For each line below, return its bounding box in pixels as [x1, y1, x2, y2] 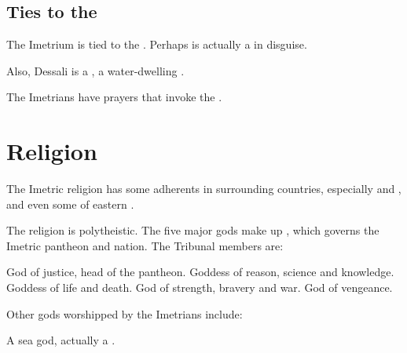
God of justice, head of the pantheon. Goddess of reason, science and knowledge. [6, 264, 394, 280]
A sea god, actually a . [6, 332, 115, 348]
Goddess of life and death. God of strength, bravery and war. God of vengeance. [6, 279, 393, 296]
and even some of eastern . [6, 195, 134, 212]
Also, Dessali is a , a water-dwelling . [6, 62, 185, 78]
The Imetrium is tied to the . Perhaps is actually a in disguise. [6, 36, 307, 53]
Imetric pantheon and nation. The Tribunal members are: [6, 237, 284, 253]
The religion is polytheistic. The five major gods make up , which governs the [6, 222, 379, 238]
